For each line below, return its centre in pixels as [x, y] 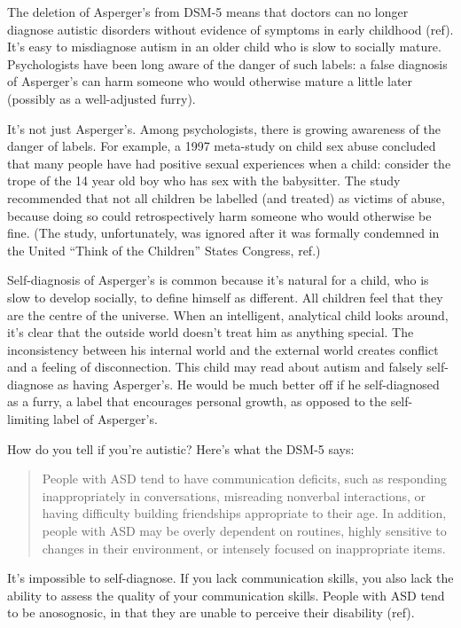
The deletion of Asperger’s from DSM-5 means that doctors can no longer [208, 12]
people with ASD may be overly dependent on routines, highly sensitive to [244, 531]
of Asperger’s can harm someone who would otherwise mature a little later [210, 81]
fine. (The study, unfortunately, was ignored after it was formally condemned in [223, 233]
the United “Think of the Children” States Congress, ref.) [164, 250]
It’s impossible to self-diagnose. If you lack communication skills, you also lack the [230, 578]
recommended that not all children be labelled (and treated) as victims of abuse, [226, 197]
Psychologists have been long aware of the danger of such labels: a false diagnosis [227, 63]
